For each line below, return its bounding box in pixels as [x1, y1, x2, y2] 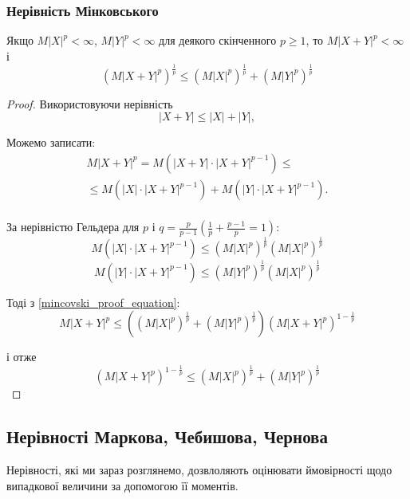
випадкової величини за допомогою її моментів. [6, 477, 239, 493]
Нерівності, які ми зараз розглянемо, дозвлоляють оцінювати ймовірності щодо [6, 462, 392, 478]
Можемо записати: [6, 134, 96, 151]
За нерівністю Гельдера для [6, 218, 140, 235]
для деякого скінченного [159, 32, 277, 49]
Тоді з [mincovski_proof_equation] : [6, 293, 180, 310]
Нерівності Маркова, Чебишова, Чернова [6, 424, 328, 449]
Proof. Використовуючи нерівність [6, 95, 173, 112]
